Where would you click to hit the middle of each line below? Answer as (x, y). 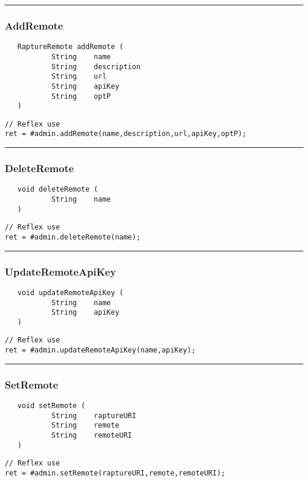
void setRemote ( (52, 406)
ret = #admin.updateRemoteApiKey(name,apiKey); (100, 350)
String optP (81, 96)
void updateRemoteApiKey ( (70, 292)
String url (79, 77)
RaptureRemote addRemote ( (70, 47)
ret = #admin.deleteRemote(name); (73, 237)
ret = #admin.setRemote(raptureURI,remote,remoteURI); (115, 473)
